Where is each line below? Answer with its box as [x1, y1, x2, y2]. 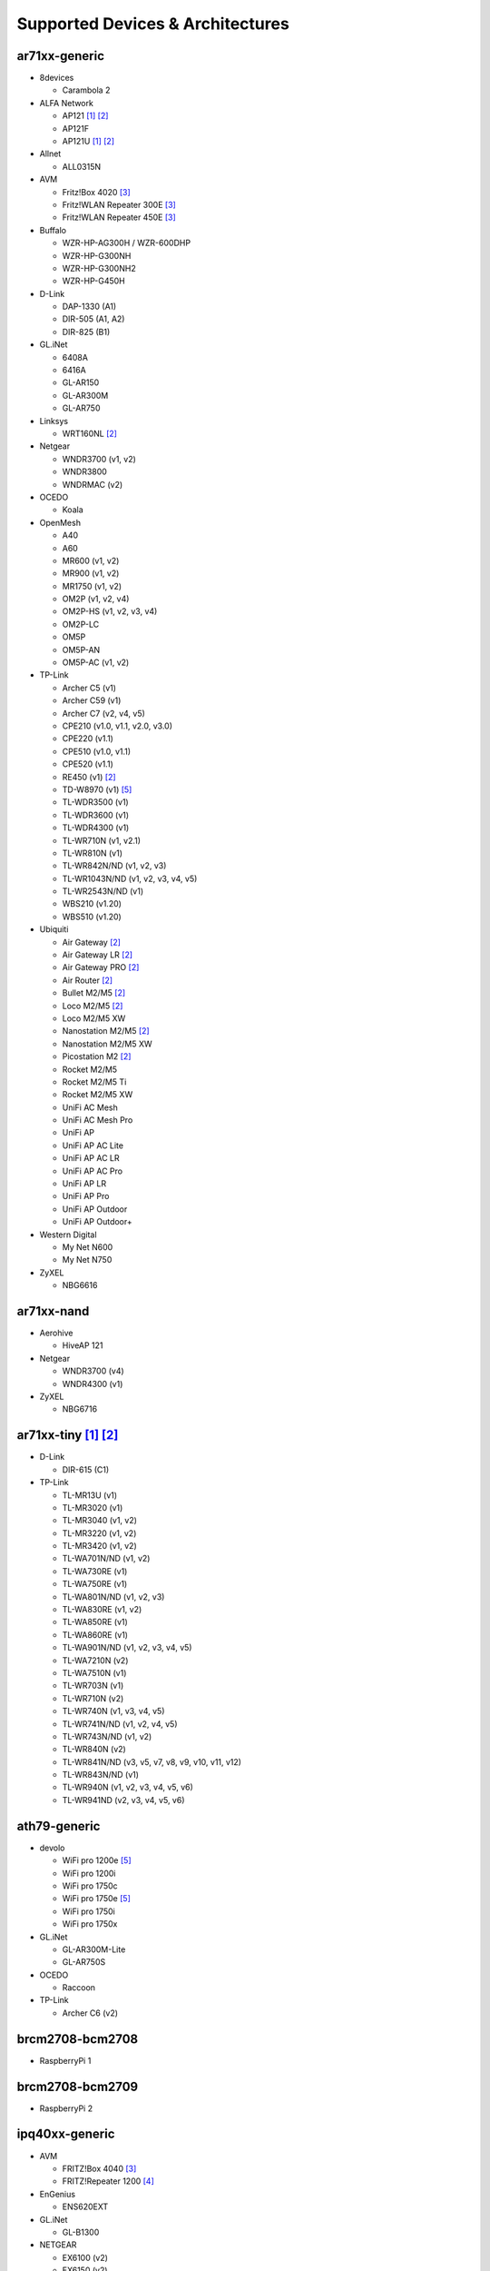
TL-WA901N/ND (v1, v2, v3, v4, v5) [62, 1642, 192, 1653]
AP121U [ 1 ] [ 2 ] [62, 136, 115, 147]
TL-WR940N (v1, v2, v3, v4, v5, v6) [62, 1781, 194, 1793]
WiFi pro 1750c [62, 1880, 118, 1891]
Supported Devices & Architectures [16, 14, 289, 34]
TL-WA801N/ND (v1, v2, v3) [62, 1591, 165, 1602]
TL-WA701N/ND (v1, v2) [62, 1553, 151, 1564]
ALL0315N [62, 161, 102, 172]
